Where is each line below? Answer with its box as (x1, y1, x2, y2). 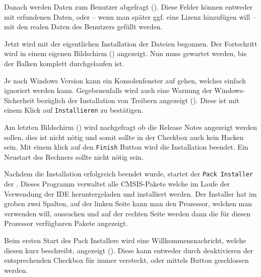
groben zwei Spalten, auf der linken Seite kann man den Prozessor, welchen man (4, 198, 252, 209)
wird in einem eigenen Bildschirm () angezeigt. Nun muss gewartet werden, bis (4, 48, 247, 59)
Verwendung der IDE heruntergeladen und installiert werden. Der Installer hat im (4, 188, 257, 199)
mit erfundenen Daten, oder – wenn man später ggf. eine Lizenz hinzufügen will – (4, 11, 256, 22)
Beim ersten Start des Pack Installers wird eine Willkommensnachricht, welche (4, 235, 246, 246)
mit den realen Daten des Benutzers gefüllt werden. (4, 21, 163, 32)
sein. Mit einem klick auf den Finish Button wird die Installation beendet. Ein (4, 142, 248, 152)
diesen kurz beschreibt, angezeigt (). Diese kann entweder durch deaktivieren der (4, 245, 253, 255)
